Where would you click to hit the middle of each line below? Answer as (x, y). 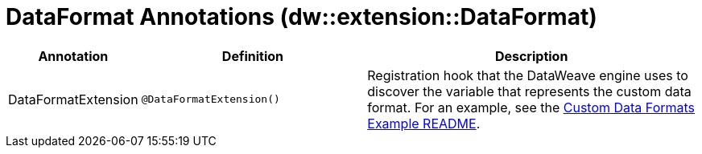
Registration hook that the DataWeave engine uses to (528, 75)
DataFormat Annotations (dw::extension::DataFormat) (301, 17)
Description (531, 56)
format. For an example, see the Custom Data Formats (531, 107)
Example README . (424, 123)
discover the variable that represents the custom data (529, 91)
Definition (253, 56)
